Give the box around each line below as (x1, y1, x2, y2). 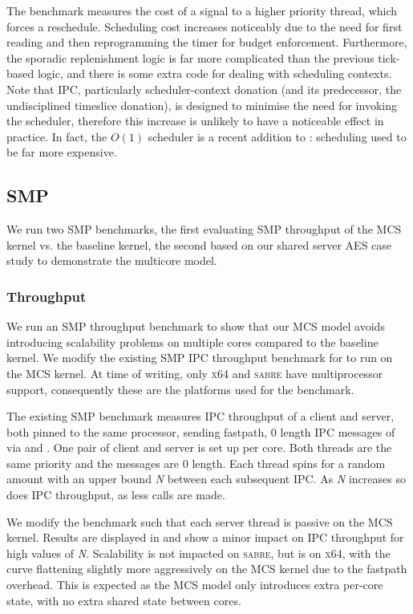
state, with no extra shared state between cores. (6, 592, 241, 608)
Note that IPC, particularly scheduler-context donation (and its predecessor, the (6, 80, 402, 97)
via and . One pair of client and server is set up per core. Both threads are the (6, 439, 392, 456)
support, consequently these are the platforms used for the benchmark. (6, 380, 354, 397)
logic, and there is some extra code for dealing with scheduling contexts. (37, 65, 392, 82)
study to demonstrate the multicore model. (6, 252, 217, 269)
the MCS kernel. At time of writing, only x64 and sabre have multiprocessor (6, 364, 383, 381)
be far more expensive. (6, 144, 117, 161)
